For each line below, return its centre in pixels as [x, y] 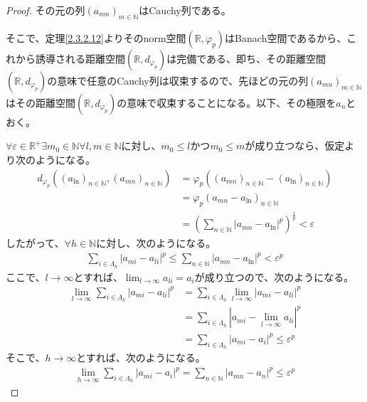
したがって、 [35, 243]
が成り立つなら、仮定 [295, 146]
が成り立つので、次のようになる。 [274, 276]
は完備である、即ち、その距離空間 [246, 58]
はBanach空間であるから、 [286, 37]
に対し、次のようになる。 [156, 243]
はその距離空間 [41, 102]
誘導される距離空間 [80, 58]
